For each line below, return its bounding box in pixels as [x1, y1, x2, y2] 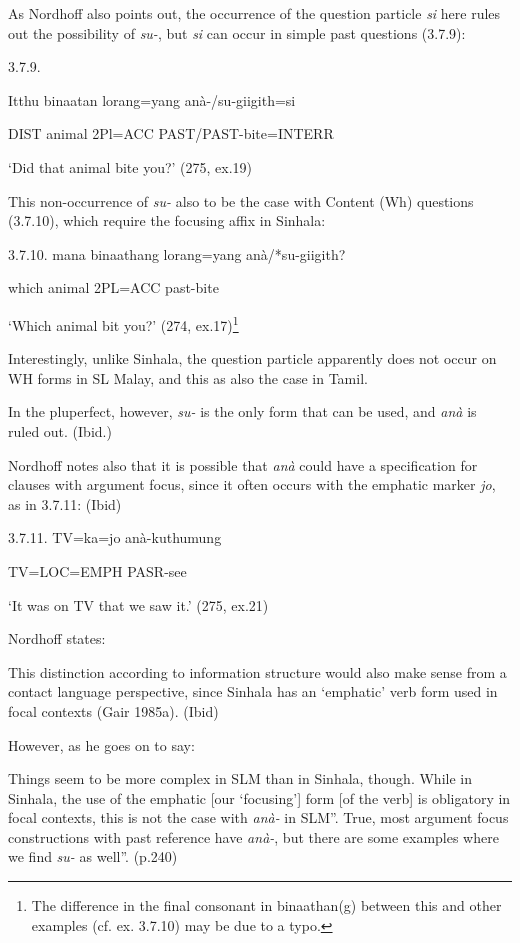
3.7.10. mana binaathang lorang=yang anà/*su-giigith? [8, 243, 346, 264]
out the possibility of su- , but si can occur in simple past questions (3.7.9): [8, 22, 466, 43]
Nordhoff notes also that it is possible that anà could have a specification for [8, 454, 478, 475]
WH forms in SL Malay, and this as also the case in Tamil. [8, 367, 368, 388]
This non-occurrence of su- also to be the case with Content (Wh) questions [8, 190, 474, 211]
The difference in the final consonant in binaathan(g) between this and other [31, 895, 502, 916]
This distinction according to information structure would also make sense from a [8, 661, 507, 682]
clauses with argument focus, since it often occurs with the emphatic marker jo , [8, 474, 496, 495]
